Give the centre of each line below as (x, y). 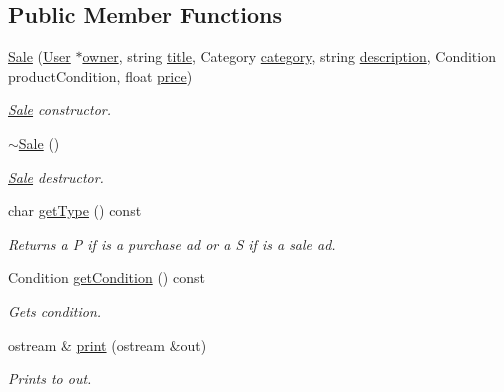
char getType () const (75, 210)
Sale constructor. (60, 109)
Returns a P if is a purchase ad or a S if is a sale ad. (172, 243)
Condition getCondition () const (106, 277)
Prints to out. (50, 378)
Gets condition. (55, 310)
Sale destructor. (56, 176)
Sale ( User (39, 56)
